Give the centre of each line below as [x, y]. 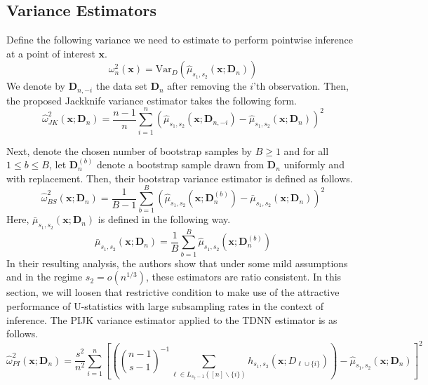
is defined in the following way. [164, 219]
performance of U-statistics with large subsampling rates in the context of [165, 305]
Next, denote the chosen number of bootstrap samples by [129, 150]
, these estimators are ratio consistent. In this [243, 277]
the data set [121, 86]
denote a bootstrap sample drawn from [180, 164]
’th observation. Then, [301, 86]
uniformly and [314, 164]
